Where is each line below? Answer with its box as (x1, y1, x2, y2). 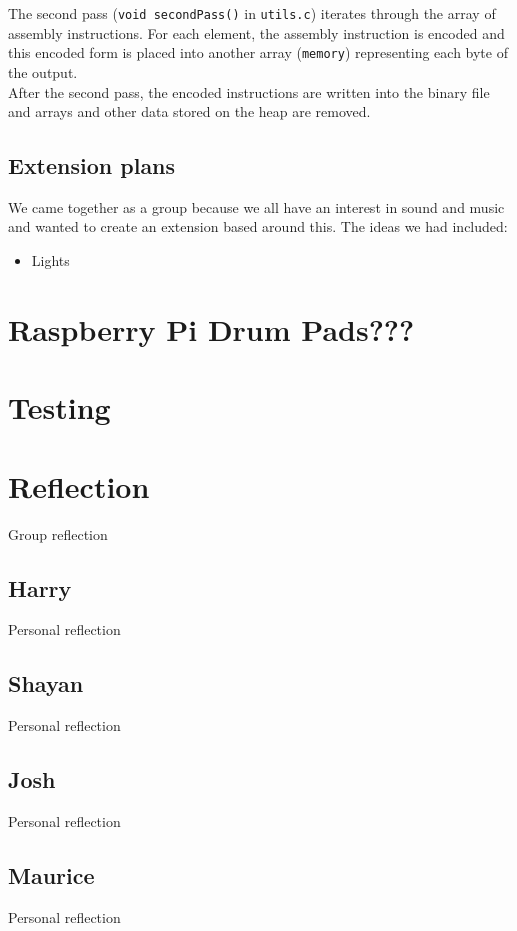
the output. (8, 61, 78, 82)
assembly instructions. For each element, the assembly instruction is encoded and (8, 22, 505, 43)
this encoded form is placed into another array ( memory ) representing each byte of (8, 42, 508, 63)
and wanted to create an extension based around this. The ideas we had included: (8, 216, 508, 237)
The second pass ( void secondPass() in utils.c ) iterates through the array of (8, 3, 496, 23)
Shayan (8, 668, 84, 699)
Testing (8, 387, 111, 428)
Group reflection (8, 523, 108, 544)
